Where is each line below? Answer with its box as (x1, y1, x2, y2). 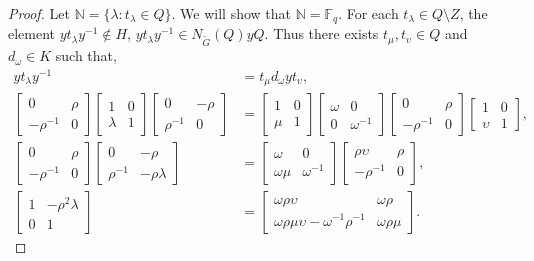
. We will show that (171, 3, 292, 23)
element (8, 23, 56, 44)
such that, (55, 45, 117, 66)
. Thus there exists (264, 23, 379, 44)
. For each (338, 3, 399, 23)
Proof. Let (8, 3, 70, 23)
